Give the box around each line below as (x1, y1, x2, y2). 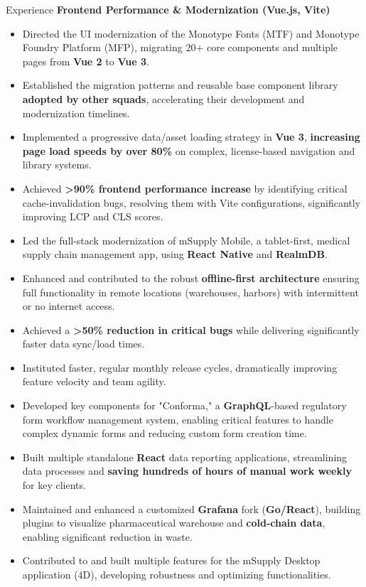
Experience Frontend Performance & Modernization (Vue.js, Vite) (6, 2, 330, 16)
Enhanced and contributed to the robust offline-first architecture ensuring (22, 270, 360, 285)
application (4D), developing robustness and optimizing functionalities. (22, 567, 331, 581)
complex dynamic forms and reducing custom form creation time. (22, 426, 307, 441)
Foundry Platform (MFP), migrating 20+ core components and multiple (22, 40, 338, 55)
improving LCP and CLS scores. (22, 209, 163, 224)
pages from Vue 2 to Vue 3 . (22, 53, 149, 68)
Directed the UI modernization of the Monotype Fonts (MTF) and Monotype (22, 26, 360, 41)
